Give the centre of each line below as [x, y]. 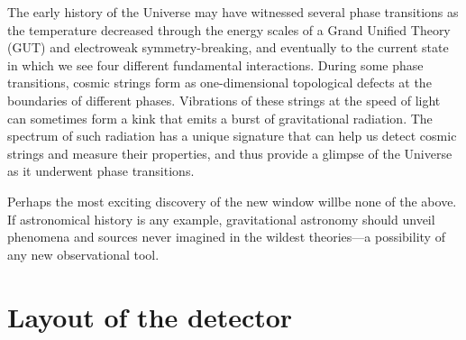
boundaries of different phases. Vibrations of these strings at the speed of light [224, 100]
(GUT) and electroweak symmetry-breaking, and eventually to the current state [228, 47]
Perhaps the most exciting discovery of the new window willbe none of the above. [232, 201]
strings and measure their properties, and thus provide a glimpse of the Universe [230, 153]
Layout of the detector [150, 316]
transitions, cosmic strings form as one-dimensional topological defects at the [219, 83]
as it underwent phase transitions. [101, 171]
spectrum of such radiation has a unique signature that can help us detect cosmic [232, 136]
